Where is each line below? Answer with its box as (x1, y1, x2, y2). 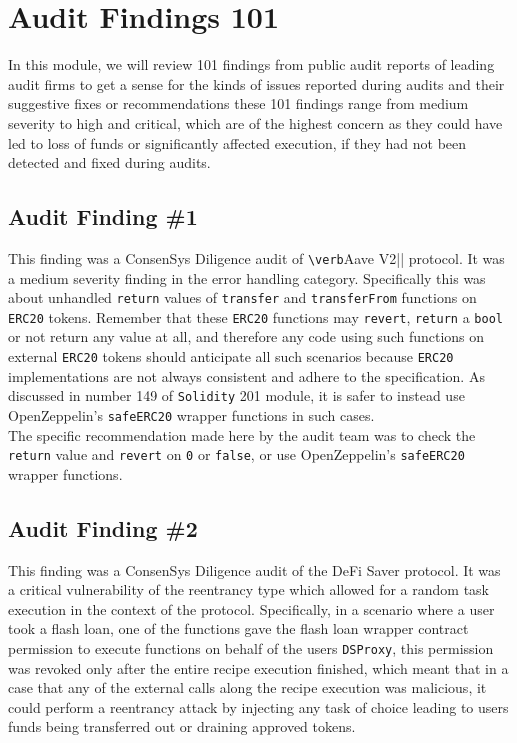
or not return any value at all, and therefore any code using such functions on (8, 326, 485, 347)
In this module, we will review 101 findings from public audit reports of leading (8, 54, 495, 75)
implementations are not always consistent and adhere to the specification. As (8, 365, 485, 386)
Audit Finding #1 (8, 201, 198, 232)
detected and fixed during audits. (8, 152, 211, 173)
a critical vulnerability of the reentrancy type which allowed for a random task (8, 579, 489, 600)
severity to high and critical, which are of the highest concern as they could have (8, 112, 503, 133)
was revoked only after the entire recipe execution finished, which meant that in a (8, 657, 509, 678)
